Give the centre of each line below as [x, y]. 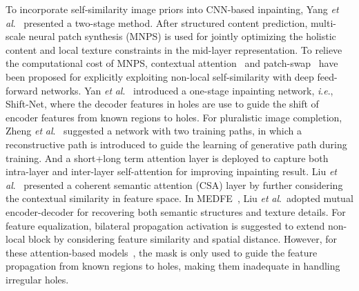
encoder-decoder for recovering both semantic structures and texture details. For [176, 211]
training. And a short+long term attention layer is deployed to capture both [167, 158]
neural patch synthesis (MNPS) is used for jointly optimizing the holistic [182, 36]
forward [22, 90]
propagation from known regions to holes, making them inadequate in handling [173, 266]
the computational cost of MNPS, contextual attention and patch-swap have [172, 63]
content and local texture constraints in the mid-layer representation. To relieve [174, 49]
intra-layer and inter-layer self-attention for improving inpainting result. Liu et [171, 171]
